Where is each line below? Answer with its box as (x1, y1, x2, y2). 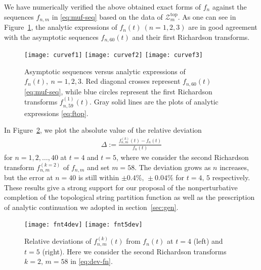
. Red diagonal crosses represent (81, 76, 181, 86)
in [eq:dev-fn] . (70, 256, 113, 266)
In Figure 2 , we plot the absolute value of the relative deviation (4, 125, 202, 135)
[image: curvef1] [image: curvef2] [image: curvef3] (24, 51, 203, 59)
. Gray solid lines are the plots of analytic (90, 96, 219, 107)
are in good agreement (188, 22, 257, 32)
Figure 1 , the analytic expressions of (4, 22, 117, 32)
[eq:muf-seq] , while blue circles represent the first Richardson (24, 86, 212, 96)
